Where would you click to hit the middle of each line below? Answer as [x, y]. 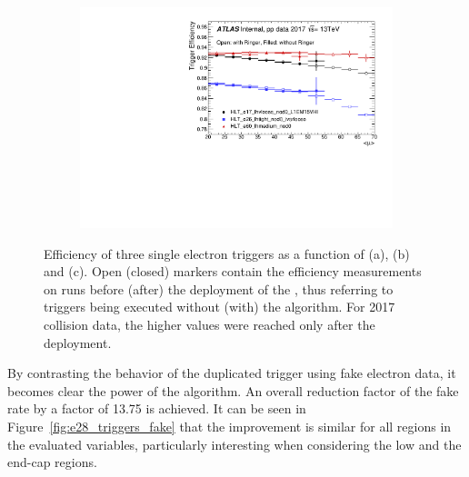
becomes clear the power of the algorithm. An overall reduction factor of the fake [233, 390]
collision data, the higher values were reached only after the [210, 325]
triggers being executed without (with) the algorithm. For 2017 [220, 307]
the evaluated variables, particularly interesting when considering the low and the [234, 444]
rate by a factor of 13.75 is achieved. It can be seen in [157, 408]
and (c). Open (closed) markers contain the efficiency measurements [233, 271]
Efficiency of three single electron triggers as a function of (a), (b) [227, 253]
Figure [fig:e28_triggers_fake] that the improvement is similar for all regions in [230, 427]
